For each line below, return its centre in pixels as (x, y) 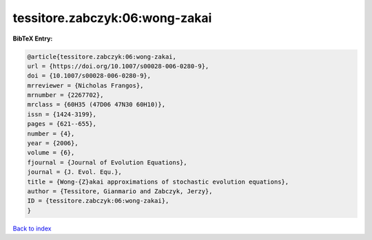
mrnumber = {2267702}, (65, 95)
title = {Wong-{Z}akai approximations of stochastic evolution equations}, (158, 182)
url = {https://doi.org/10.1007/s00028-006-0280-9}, (118, 66)
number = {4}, (51, 133)
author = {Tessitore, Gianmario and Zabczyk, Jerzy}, (120, 192)
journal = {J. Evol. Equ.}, (74, 172)
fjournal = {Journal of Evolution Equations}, (107, 162)
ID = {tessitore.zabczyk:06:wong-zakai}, (98, 201)
